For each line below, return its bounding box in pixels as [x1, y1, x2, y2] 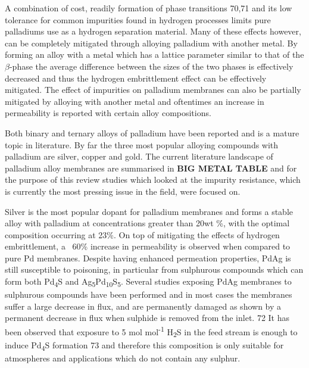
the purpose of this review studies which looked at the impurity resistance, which [5, 173, 301, 186]
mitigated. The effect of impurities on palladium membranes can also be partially [5, 83, 301, 96]
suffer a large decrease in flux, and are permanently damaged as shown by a [5, 300, 282, 312]
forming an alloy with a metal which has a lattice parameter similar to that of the [5, 48, 304, 61]
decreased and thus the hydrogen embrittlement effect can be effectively [5, 71, 267, 84]
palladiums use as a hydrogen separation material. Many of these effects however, [5, 25, 301, 38]
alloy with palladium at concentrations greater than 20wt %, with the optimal [5, 217, 290, 229]
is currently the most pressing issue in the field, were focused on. [5, 185, 241, 197]
